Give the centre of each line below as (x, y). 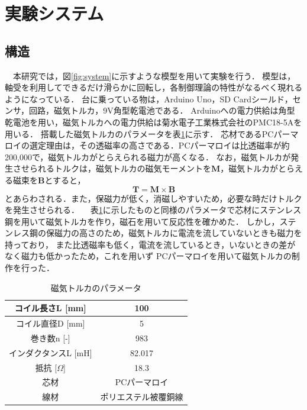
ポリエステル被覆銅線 (142, 397)
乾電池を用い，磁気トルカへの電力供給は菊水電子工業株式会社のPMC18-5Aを (153, 122)
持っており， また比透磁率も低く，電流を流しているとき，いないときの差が (150, 244)
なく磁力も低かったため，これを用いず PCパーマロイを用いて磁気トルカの (148, 256)
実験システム (54, 13)
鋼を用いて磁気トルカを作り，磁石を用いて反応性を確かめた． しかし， (142, 221)
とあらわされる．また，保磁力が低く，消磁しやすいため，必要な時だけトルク (153, 198)
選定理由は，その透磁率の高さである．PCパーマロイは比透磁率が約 (159, 145)
